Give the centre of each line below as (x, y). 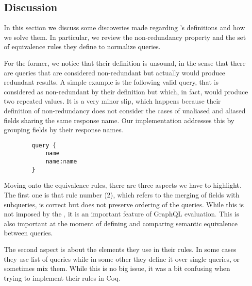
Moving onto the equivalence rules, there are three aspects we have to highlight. (123, 185)
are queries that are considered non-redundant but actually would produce (115, 72)
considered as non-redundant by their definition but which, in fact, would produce (126, 91)
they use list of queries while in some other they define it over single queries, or (122, 259)
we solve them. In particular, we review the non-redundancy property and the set (125, 37)
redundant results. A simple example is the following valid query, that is (111, 82)
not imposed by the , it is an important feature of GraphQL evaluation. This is (122, 214)
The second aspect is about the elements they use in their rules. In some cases (120, 249)
